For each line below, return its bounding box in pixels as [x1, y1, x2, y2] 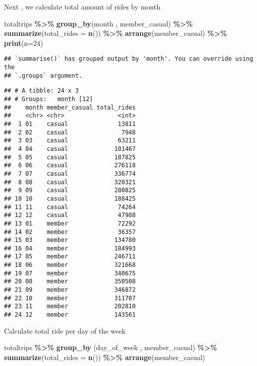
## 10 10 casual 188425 [4, 195, 136, 202]
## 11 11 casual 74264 [4, 203, 136, 211]
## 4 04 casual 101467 [4, 145, 136, 152]
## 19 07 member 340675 [4, 269, 136, 277]
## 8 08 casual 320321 [4, 178, 136, 186]
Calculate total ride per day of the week [4, 325, 126, 336]
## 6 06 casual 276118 [4, 162, 136, 169]
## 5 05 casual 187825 [4, 153, 136, 161]
